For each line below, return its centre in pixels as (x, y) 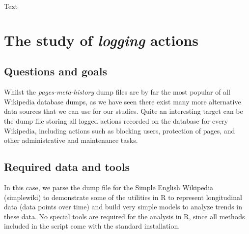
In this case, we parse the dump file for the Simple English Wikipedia (109, 187)
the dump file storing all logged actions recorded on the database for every (116, 120)
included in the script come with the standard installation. (92, 226)
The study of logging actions (101, 40)
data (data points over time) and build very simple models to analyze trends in (123, 207)
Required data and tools (67, 167)
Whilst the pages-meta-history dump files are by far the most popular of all (117, 92)
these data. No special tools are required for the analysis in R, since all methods (124, 216)
